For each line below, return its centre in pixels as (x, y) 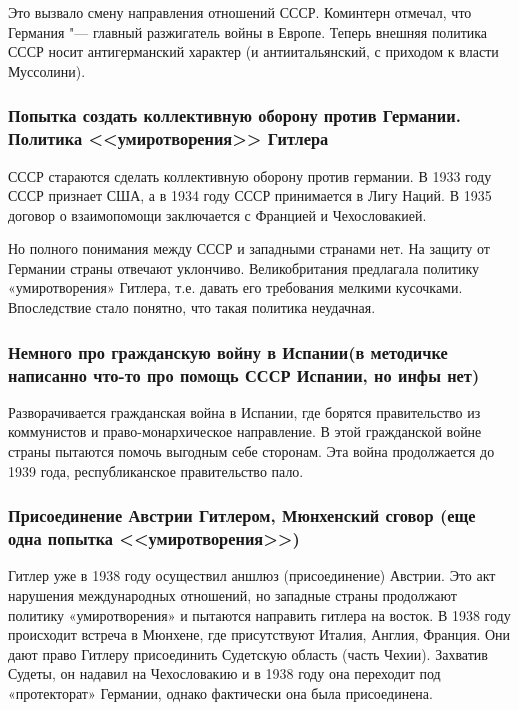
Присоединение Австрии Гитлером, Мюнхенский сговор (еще (242, 515)
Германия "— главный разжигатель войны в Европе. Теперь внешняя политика (248, 31)
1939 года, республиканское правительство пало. (156, 470)
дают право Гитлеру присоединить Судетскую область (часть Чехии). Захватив (248, 653)
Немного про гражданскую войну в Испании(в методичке (228, 351)
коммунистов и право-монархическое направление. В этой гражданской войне (245, 431)
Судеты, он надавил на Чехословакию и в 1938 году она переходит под (224, 673)
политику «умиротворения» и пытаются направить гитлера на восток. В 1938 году (259, 614)
